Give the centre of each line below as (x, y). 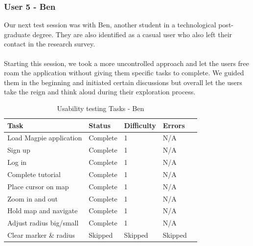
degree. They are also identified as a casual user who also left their (132, 34)
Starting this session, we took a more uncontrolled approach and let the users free (126, 63)
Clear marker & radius (41, 235)
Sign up (19, 150)
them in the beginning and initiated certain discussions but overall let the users (123, 82)
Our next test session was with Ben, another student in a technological (110, 25)
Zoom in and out (33, 198)
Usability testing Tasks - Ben (101, 108)
